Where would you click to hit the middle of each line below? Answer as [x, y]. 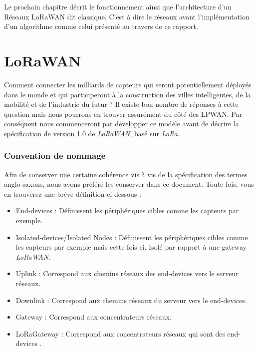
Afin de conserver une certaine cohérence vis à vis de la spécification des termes [126, 174]
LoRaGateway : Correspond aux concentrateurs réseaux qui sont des [120, 333]
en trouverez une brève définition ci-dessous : [73, 193]
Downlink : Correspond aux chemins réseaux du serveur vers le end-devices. [131, 300]
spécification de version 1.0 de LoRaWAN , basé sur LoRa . [92, 133]
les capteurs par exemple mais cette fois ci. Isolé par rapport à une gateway [131, 247]
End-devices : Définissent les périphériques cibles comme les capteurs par [127, 210]
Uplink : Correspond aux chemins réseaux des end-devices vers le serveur [127, 273]
